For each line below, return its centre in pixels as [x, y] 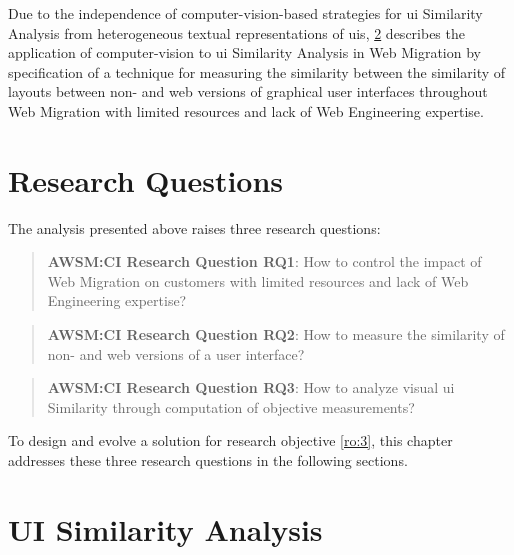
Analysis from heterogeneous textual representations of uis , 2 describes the [236, 32]
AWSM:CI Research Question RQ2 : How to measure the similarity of [276, 334]
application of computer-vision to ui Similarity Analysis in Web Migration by [244, 52]
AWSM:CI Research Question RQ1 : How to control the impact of [264, 261]
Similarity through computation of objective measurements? [231, 406]
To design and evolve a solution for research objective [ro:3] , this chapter [230, 440]
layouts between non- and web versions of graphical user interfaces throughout [248, 91]
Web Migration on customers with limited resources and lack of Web [258, 280]
